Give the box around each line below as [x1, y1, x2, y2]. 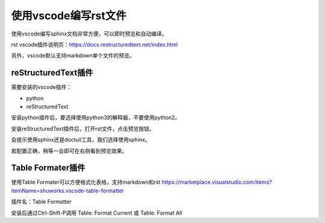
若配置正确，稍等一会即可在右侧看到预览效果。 [11, 147, 128, 154]
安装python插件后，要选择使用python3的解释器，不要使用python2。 [11, 114, 181, 121]
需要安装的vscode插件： [11, 84, 72, 91]
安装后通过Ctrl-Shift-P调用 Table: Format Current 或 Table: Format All [11, 209, 182, 216]
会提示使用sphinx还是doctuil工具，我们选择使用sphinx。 [11, 136, 150, 144]
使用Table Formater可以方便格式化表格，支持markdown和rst [11, 179, 161, 186]
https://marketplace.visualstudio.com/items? [161, 179, 272, 186]
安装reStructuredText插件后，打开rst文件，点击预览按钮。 [11, 125, 155, 132]
